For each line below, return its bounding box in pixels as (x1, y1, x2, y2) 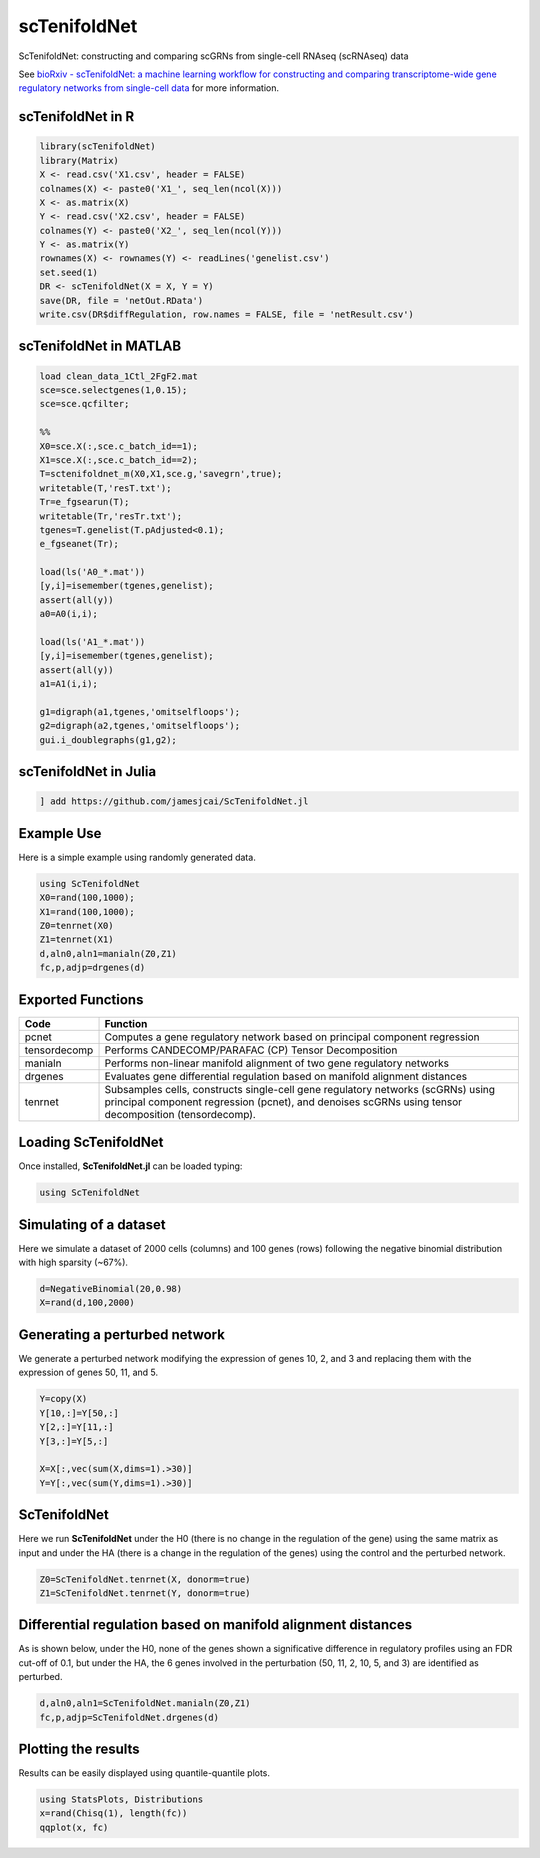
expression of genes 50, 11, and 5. (18, 1366, 159, 1379)
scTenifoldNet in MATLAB (18, 338, 182, 355)
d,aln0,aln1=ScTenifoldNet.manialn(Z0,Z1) (39, 1698, 251, 1709)
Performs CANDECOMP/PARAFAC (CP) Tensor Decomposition (104, 1043, 398, 1057)
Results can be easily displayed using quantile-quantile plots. (18, 1767, 270, 1779)
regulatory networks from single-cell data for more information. (18, 82, 280, 94)
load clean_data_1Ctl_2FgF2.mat (39, 370, 199, 382)
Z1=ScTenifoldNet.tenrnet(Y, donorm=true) (39, 1587, 251, 1599)
